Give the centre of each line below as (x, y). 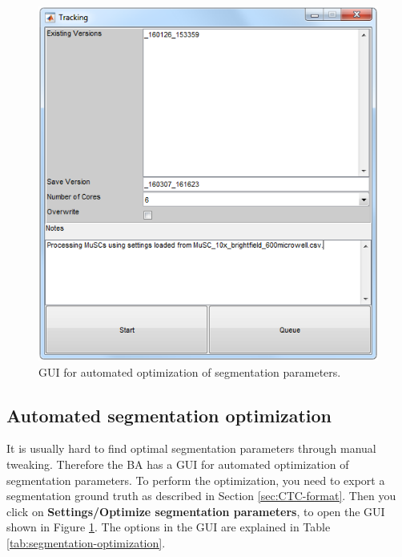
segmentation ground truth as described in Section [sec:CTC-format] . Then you (201, 496)
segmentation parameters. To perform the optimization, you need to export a (196, 480)
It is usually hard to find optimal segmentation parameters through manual (191, 448)
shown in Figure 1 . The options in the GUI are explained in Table (169, 527)
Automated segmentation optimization (169, 415)
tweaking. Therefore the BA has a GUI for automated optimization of (178, 464)
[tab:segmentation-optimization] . (86, 542)
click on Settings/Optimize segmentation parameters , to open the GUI (196, 511)
